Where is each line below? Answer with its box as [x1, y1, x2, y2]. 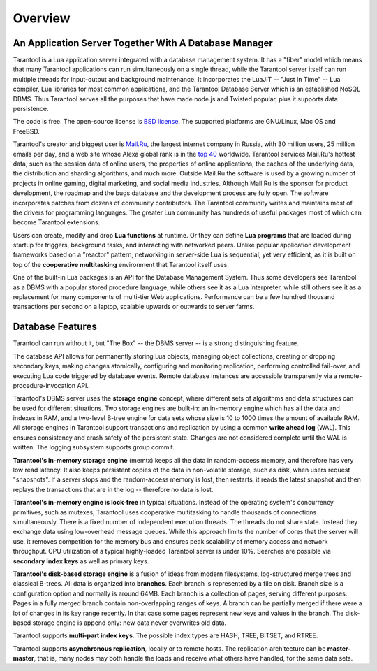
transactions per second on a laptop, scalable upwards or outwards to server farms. [13, 303, 255, 311]
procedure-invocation [13, 381, 76, 389]
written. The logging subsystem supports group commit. [13, 443, 175, 452]
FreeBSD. [13, 127, 40, 136]
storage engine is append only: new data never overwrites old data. [32, 619, 227, 627]
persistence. [13, 105, 49, 113]
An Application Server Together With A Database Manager [13, 37, 274, 49]
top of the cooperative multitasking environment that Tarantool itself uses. [13, 260, 230, 268]
